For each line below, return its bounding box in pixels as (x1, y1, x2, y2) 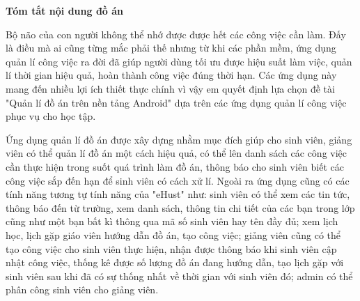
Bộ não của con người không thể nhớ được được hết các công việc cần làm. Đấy (6, 26, 346, 41)
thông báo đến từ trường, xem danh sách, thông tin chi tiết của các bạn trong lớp (6, 200, 355, 215)
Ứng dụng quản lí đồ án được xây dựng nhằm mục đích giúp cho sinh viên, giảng (6, 132, 352, 146)
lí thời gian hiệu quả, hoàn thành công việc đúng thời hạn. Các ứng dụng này (6, 68, 337, 82)
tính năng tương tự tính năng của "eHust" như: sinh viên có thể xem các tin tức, (6, 187, 350, 201)
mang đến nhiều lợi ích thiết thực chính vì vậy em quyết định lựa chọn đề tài (6, 81, 335, 95)
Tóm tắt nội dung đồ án (6, 3, 124, 17)
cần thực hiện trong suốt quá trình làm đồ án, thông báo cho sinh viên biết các (6, 159, 344, 173)
